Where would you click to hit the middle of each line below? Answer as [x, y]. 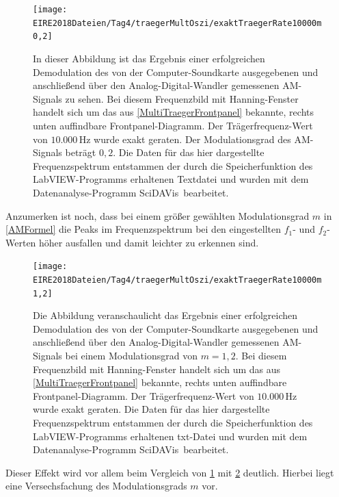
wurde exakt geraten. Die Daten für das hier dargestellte [151, 409]
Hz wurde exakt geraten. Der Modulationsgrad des [185, 139]
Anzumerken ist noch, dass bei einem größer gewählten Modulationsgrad [158, 215]
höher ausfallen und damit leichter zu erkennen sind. [149, 242]
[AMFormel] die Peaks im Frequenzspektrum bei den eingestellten [144, 229]
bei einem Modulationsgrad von [131, 356]
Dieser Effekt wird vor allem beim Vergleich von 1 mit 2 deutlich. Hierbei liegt [170, 472]
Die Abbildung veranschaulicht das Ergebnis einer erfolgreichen [165, 315]
